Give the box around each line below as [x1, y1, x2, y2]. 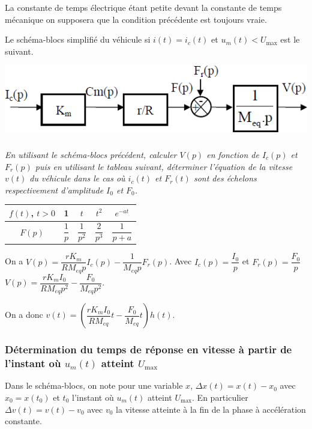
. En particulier [192, 391, 248, 404]
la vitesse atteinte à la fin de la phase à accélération [116, 403, 306, 415]
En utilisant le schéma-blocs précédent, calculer [5, 148, 177, 160]
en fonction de [206, 148, 259, 160]
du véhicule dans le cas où [29, 172, 125, 184]
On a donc [5, 308, 43, 321]
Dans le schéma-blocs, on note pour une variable [5, 379, 183, 392]
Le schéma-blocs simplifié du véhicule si [5, 33, 151, 46]
